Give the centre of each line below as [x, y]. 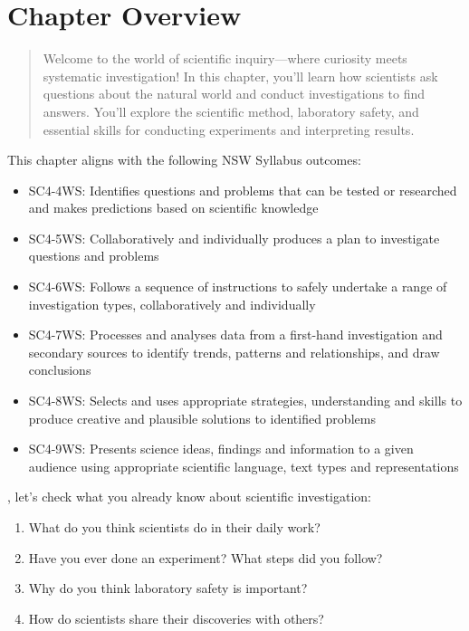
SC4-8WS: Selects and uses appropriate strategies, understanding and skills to [245, 401]
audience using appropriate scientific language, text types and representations [244, 466]
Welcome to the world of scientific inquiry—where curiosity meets [225, 58]
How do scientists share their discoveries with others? [176, 618]
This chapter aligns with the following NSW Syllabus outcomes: [184, 160]
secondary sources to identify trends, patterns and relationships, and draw [234, 352]
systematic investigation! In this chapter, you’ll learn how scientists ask [240, 76]
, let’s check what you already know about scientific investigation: [189, 497]
